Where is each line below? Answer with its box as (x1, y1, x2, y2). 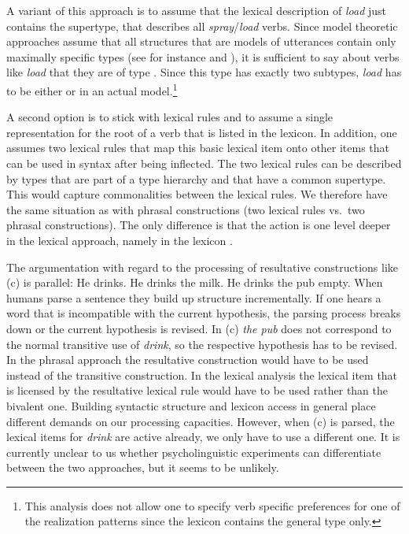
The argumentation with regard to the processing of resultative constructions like (6, 258, 399, 275)
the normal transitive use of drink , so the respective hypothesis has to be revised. (6, 336, 398, 352)
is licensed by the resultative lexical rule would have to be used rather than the (6, 382, 389, 399)
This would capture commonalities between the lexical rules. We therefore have (6, 186, 388, 202)
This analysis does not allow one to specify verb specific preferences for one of (24, 497, 400, 514)
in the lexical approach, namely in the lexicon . (6, 232, 233, 248)
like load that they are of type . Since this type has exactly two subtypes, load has (6, 64, 402, 80)
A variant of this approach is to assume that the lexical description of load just (6, 2, 387, 18)
